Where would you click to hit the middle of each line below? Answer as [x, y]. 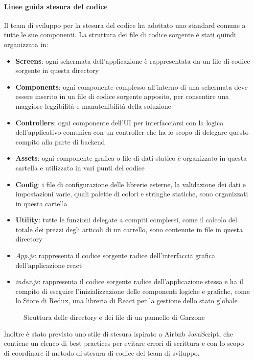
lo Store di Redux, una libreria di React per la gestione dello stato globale [127, 301]
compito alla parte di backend [60, 141]
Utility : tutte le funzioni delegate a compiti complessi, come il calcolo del [126, 220]
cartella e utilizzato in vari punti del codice [80, 167]
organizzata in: [26, 44]
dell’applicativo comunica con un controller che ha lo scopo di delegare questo [132, 132]
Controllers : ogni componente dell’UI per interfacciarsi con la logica [119, 122]
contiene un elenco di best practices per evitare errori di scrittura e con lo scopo [124, 343]
